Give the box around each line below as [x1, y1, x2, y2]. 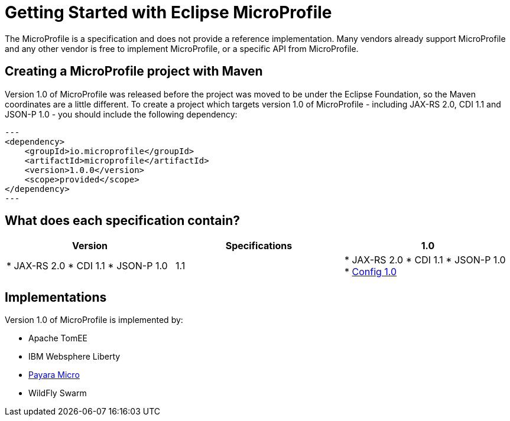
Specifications [225, 240, 293, 252]
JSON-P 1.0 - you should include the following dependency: [5, 109, 238, 119]
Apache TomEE [28, 333, 88, 344]
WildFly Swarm [28, 388, 87, 399]
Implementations [5, 289, 107, 305]
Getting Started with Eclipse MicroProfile [5, 2, 332, 22]
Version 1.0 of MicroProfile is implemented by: [5, 315, 183, 325]
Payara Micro [28, 370, 80, 380]
